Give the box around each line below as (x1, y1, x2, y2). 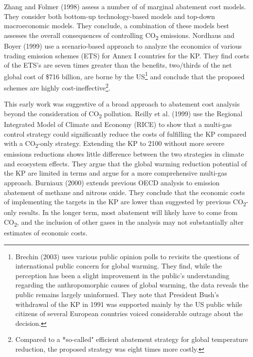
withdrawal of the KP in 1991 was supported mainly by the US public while (15, 299, 242, 309)
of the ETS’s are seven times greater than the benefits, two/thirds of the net (4, 60, 232, 70)
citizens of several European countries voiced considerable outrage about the (15, 308, 243, 319)
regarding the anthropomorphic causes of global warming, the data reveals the (15, 280, 249, 290)
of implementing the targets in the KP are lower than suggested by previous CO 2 (4, 196, 246, 208)
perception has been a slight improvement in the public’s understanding (15, 270, 230, 280)
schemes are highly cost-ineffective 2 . (4, 81, 110, 92)
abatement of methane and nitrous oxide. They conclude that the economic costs (4, 187, 245, 197)
